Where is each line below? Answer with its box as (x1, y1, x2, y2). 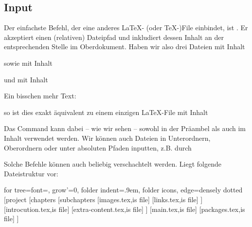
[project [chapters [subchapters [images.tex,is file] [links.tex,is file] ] (4, 194, 203, 204)
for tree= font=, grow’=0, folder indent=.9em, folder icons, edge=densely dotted (4, 185, 243, 195)
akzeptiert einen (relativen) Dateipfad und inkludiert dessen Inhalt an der (4, 32, 224, 42)
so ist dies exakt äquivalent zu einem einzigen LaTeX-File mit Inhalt (4, 107, 208, 117)
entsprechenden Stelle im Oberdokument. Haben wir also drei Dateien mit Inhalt (4, 41, 245, 52)
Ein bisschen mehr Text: (4, 91, 76, 101)
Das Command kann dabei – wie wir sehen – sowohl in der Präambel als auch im (4, 123, 246, 133)
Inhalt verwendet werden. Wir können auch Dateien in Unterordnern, (4, 132, 211, 143)
